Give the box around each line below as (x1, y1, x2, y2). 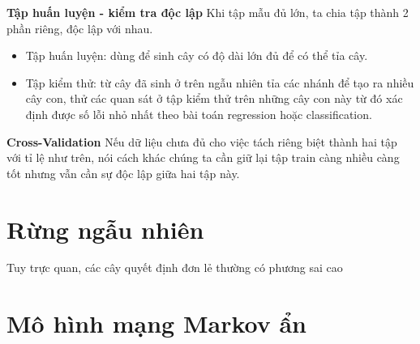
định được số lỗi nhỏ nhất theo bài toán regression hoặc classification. (25, 105, 372, 122)
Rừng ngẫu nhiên (6, 212, 204, 245)
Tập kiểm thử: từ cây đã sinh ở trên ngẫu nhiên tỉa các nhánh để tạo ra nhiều (25, 74, 414, 91)
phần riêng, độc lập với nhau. (6, 19, 153, 36)
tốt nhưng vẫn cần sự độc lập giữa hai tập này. (6, 164, 240, 181)
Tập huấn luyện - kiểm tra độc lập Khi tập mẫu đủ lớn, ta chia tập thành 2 (6, 4, 409, 20)
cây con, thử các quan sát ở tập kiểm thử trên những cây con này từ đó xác (25, 90, 403, 107)
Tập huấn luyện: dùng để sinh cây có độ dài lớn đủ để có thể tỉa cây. (25, 47, 368, 64)
